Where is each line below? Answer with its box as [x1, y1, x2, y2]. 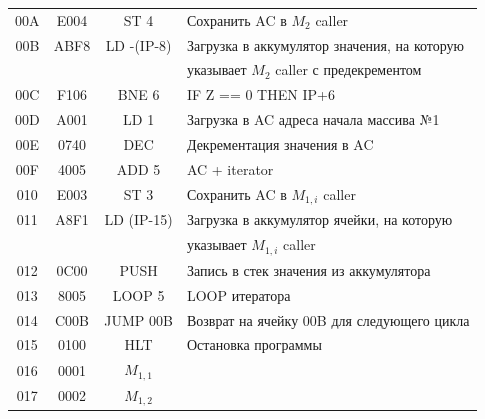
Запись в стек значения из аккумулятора [186, 259, 431, 280]
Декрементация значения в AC [186, 133, 374, 154]
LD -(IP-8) [105, 34, 172, 55]
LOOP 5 [112, 284, 165, 305]
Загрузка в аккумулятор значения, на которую [186, 34, 465, 55]
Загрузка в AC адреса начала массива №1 [186, 109, 440, 130]
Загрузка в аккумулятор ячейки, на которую [186, 209, 453, 230]
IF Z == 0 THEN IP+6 [186, 84, 335, 105]
